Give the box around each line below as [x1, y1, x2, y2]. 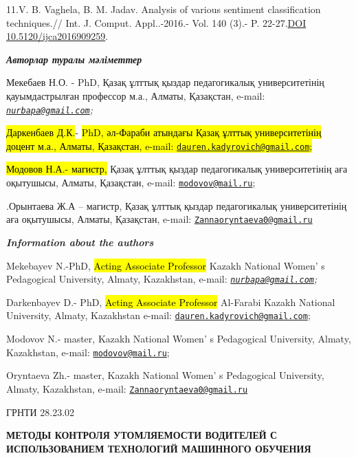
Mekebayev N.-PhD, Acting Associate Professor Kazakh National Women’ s [6, 258, 325, 272]
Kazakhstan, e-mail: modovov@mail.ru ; [6, 345, 170, 359]
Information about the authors [6, 235, 154, 249]
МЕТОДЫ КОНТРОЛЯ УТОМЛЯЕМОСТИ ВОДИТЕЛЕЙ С [6, 428, 278, 442]
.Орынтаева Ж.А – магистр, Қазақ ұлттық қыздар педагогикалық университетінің [6, 198, 347, 212]
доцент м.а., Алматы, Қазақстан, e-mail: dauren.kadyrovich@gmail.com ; [6, 138, 313, 153]
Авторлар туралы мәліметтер [6, 52, 142, 66]
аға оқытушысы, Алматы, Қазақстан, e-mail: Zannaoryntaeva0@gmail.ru [6, 212, 313, 226]
